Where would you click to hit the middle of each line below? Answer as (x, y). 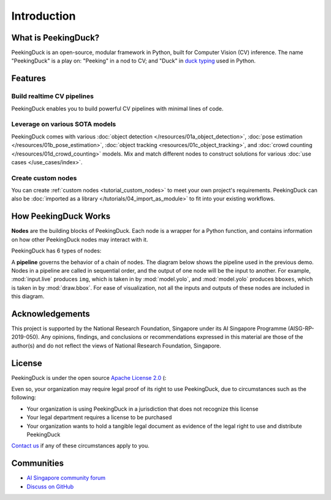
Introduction (44, 16)
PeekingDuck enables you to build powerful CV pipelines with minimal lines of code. (117, 108)
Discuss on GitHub (50, 487)
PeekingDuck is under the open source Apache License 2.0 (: (89, 377)
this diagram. (28, 297)
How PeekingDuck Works (61, 217)
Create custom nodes (44, 178)
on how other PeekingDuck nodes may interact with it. (80, 240)
